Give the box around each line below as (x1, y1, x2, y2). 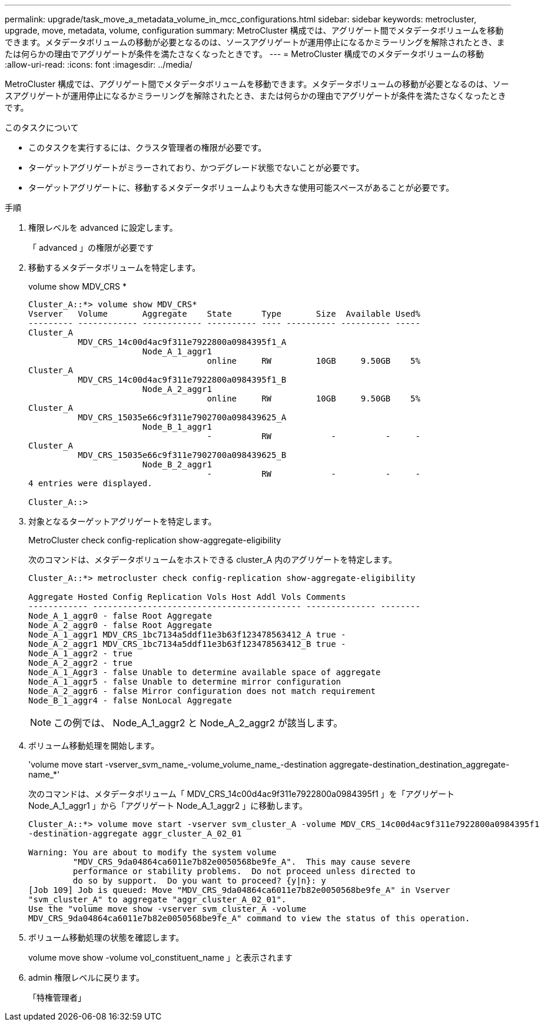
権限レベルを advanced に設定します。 (28, 223, 178, 233)
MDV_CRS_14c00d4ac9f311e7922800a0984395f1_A (78, 337, 287, 347)
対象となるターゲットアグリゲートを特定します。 (28, 516, 217, 526)
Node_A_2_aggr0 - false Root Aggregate (28, 620, 212, 630)
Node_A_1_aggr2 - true (28, 649, 133, 658)
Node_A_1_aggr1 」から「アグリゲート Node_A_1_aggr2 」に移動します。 (28, 801, 307, 811)
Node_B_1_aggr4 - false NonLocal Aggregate (28, 696, 232, 705)
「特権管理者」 (28, 992, 86, 1002)
